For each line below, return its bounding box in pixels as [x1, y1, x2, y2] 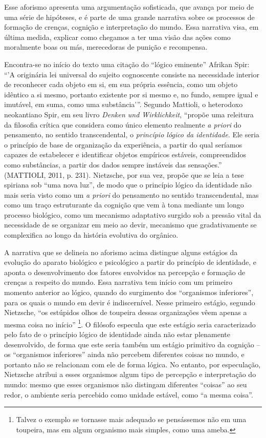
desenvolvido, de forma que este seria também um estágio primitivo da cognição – [4, 339, 260, 349]
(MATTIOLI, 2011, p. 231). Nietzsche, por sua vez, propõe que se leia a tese [4, 169, 244, 180]
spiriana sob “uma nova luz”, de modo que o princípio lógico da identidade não [4, 179, 252, 190]
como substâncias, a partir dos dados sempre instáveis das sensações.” [4, 159, 222, 170]
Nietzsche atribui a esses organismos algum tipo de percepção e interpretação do [4, 369, 256, 380]
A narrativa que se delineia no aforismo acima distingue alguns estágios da [4, 246, 238, 257]
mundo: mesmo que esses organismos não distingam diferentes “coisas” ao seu [4, 379, 247, 390]
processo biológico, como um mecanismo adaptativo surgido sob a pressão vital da [4, 209, 261, 220]
